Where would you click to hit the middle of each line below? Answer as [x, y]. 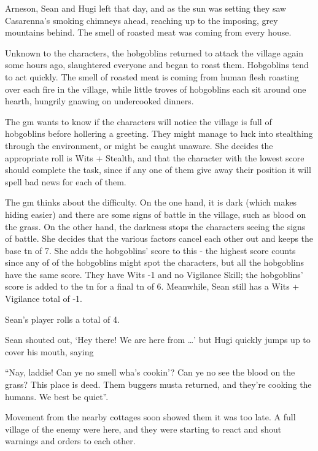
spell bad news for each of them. [66, 181]
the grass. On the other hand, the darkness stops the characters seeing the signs [155, 226]
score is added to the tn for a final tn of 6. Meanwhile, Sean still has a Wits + [152, 286]
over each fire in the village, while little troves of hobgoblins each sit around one [156, 89]
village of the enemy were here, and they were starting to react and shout [143, 429]
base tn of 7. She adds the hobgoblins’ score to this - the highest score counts [150, 250]
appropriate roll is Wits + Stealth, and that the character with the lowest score [155, 157]
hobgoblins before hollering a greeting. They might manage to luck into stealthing [159, 133]
